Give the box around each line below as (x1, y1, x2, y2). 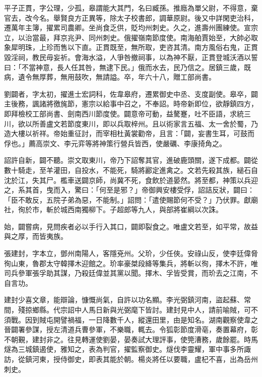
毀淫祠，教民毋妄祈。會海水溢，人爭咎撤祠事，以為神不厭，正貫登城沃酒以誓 (4, 51, 258, 62)
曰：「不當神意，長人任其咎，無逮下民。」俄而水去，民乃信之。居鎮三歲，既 (4, 61, 251, 72)
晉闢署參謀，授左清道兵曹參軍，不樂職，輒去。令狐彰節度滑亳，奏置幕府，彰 (4, 324, 258, 335)
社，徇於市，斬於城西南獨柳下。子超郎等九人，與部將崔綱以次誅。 (4, 204, 223, 215)
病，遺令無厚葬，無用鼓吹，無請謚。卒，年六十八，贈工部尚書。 (4, 72, 216, 82)
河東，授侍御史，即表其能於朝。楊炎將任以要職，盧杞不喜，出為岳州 (32, 354, 258, 364)
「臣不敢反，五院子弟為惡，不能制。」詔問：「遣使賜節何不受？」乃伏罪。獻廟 (4, 194, 258, 205)
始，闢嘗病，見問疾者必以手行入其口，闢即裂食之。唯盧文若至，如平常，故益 (4, 221, 258, 231)
